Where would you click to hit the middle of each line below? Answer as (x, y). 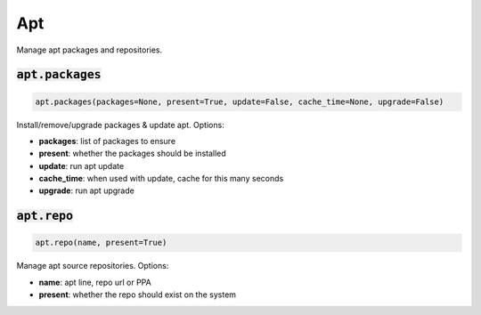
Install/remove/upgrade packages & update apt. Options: (120, 125)
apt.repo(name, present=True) (101, 243)
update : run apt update (82, 166)
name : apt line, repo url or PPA (95, 282)
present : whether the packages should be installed (132, 153)
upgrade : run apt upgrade (87, 190)
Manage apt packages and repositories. (90, 50)
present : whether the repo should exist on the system (137, 295)
